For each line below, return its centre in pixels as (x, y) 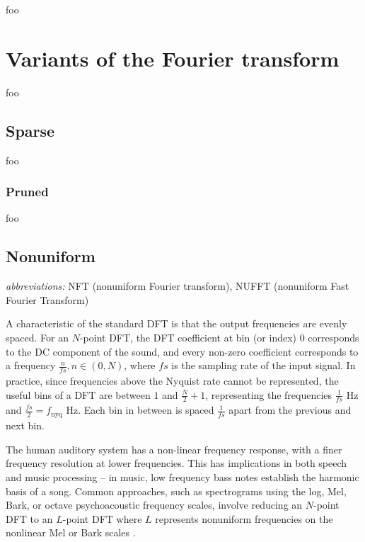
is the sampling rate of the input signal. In (263, 365)
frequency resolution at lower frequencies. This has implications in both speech (176, 463)
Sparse (30, 130)
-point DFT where (102, 518)
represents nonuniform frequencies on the (244, 518)
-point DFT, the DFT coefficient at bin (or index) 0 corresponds (219, 337)
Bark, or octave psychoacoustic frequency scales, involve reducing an (154, 505)
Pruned (27, 192)
